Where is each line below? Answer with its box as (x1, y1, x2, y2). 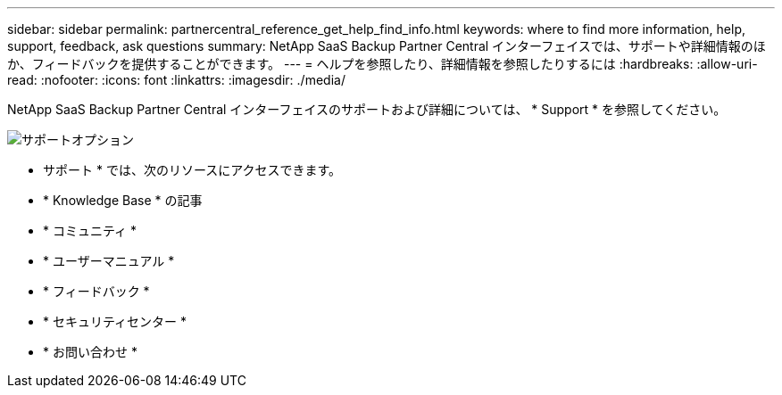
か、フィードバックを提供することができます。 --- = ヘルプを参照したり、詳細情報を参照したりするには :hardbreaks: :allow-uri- (7, 56, 758, 71)
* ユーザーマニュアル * (43, 253, 175, 268)
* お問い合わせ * (43, 344, 137, 359)
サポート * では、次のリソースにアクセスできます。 (43, 162, 342, 177)
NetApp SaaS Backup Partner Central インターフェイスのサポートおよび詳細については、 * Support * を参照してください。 (7, 102, 727, 117)
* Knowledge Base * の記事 (43, 193, 203, 208)
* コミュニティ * (43, 223, 137, 238)
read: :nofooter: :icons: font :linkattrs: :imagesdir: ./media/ (7, 72, 345, 87)
